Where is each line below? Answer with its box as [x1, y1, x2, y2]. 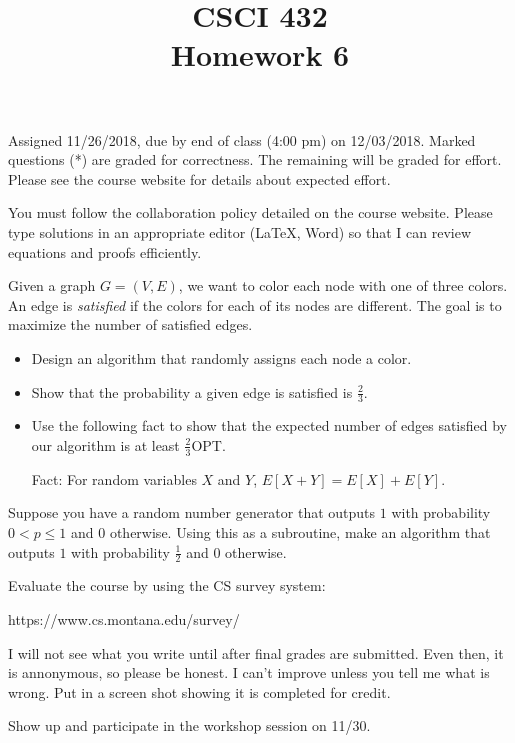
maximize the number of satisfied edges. [8, 314, 253, 335]
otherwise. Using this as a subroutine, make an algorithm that [109, 521, 491, 542]
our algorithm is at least [31, 434, 180, 455]
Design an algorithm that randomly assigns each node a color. [31, 347, 412, 368]
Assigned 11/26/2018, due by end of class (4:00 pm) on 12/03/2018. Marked [8, 129, 476, 150]
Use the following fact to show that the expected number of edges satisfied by [31, 415, 508, 436]
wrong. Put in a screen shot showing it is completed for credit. [8, 681, 391, 702]
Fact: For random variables [31, 468, 197, 489]
